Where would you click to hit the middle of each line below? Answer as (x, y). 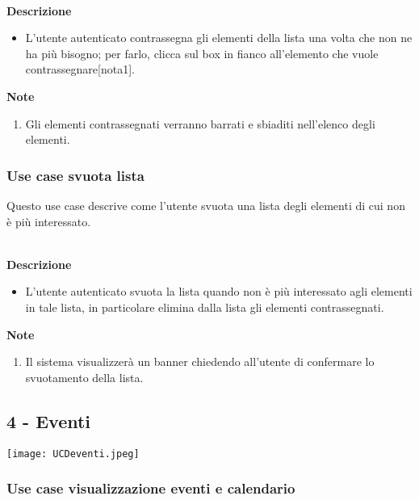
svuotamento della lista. (84, 377)
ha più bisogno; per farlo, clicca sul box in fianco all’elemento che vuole (202, 53)
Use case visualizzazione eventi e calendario (151, 488)
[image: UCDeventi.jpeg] (73, 454)
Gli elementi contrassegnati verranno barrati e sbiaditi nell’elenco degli (200, 123)
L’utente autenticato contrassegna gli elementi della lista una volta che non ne (219, 38)
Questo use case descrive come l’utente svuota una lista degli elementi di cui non (206, 205)
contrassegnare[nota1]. (80, 69)
